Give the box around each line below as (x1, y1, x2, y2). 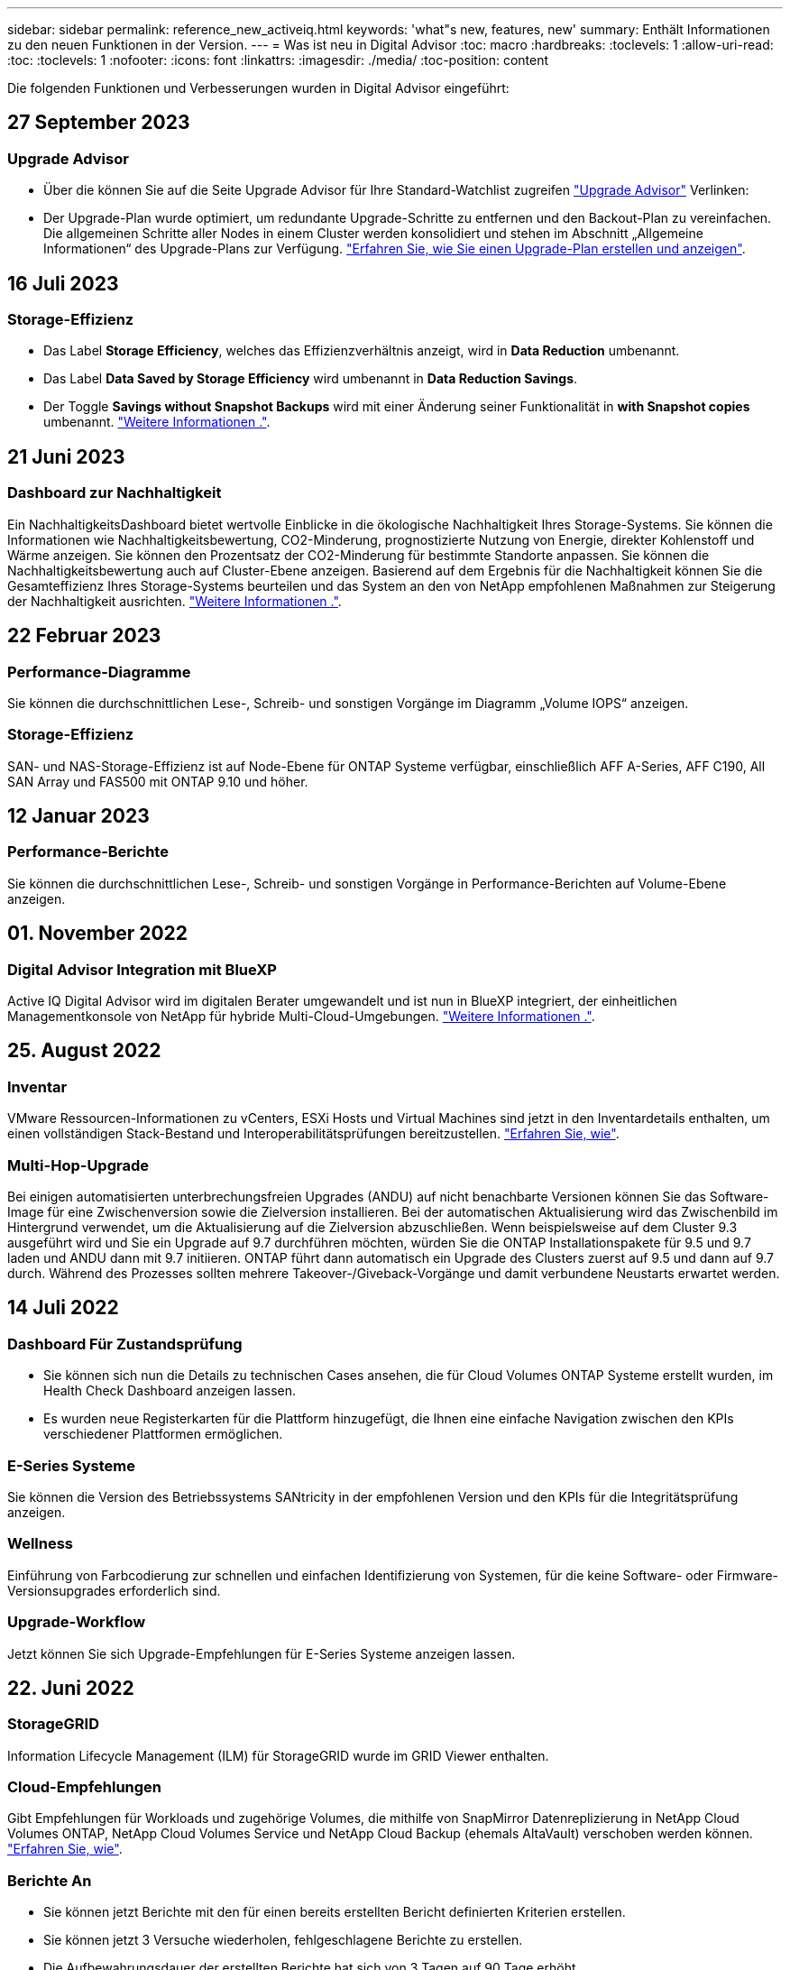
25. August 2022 (7, 1039, 161, 1063)
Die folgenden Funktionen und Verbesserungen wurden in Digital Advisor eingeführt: (7, 80, 510, 96)
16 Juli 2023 (7, 272, 119, 295)
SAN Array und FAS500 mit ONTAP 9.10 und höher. (7, 773, 308, 789)
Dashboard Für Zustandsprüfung (7, 1334, 243, 1353)
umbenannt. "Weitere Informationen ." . (43, 414, 271, 430)
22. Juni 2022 (7, 1676, 134, 1699)
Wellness (7, 1534, 74, 1553)
